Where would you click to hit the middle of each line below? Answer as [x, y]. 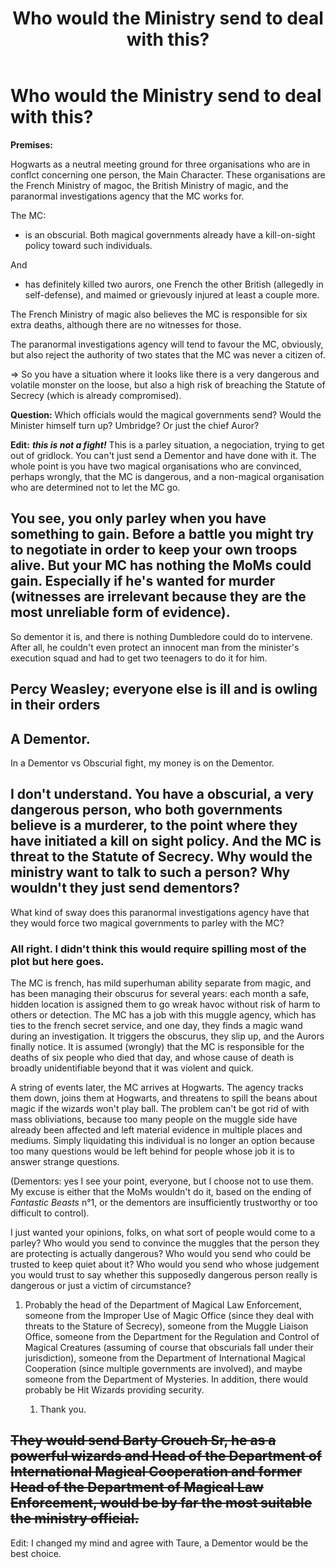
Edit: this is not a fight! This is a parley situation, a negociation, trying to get [167, 444]
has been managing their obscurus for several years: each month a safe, [160, 994]
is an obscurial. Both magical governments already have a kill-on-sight [170, 234]
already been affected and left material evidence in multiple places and [156, 1130]
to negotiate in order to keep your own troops [154, 550]
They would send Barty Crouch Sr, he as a [143, 1440]
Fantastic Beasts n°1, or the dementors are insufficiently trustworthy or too [164, 1203]
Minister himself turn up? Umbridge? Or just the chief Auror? [135, 425]
